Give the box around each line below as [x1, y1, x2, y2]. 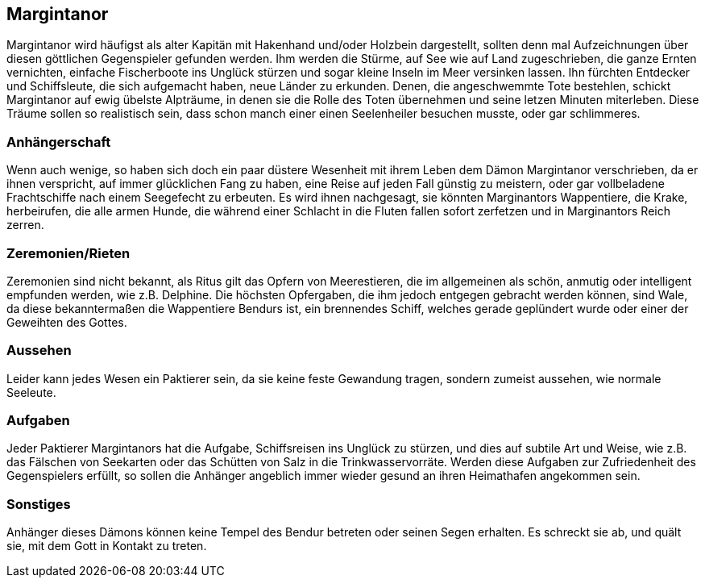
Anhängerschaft [6, 133, 111, 150]
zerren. [6, 218, 44, 232]
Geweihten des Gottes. [6, 315, 127, 329]
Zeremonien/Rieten [6, 244, 131, 261]
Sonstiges [6, 495, 71, 512]
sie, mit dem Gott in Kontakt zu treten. [6, 539, 207, 553]
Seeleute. [6, 385, 56, 399]
